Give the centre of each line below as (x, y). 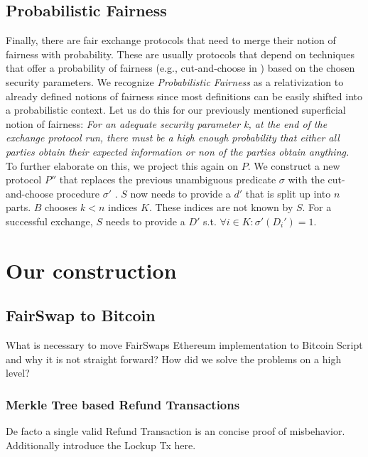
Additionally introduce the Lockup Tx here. (101, 445)
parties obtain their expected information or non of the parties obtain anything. (178, 151)
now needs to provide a (180, 193)
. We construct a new (294, 165)
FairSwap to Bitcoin (81, 315)
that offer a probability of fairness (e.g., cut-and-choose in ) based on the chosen (180, 68)
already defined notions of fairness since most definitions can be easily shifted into (184, 96)
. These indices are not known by (221, 207)
